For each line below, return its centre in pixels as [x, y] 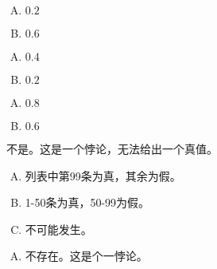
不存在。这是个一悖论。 [86, 256]
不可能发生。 [58, 229]
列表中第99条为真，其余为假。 [103, 175]
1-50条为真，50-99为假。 [87, 202]
